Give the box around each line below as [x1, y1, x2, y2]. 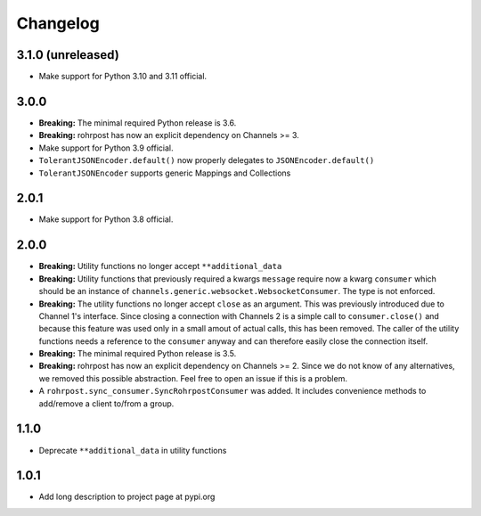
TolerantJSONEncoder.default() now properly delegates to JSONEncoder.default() [38, 155, 375, 166]
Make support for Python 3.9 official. [38, 143, 174, 153]
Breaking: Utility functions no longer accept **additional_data [38, 261, 282, 272]
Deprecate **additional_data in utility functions [38, 445, 227, 455]
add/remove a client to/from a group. [38, 397, 175, 409]
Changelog [16, 13, 100, 33]
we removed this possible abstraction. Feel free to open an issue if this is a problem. [38, 373, 347, 383]
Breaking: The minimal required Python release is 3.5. [38, 348, 237, 359]
